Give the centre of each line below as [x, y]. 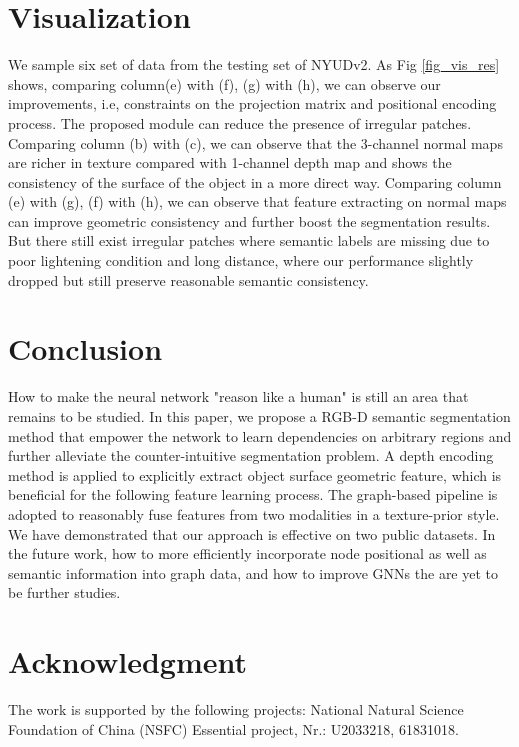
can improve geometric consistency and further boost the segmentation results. [249, 220]
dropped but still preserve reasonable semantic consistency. [188, 279]
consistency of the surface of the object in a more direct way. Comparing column [255, 181]
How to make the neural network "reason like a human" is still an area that [238, 396]
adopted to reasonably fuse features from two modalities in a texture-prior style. [254, 513]
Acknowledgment [127, 661]
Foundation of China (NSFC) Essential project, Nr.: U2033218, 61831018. [233, 728]
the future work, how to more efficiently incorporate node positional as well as [247, 553]
